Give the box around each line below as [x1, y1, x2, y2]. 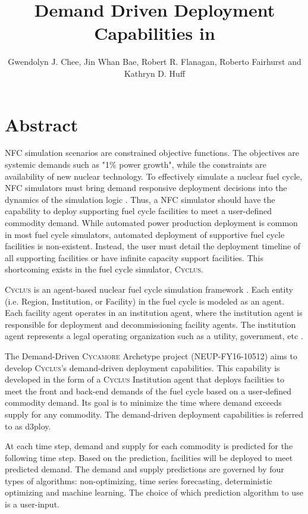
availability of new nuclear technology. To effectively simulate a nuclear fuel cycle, [5, 170, 303, 182]
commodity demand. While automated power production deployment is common [5, 217, 298, 228]
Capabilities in [94, 21, 215, 45]
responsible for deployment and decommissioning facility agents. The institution [5, 318, 296, 330]
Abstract [5, 112, 78, 136]
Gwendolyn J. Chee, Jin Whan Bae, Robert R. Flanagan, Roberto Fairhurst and [8, 55, 301, 68]
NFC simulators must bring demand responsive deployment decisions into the [5, 181, 287, 194]
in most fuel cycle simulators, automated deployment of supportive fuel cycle [5, 228, 285, 240]
